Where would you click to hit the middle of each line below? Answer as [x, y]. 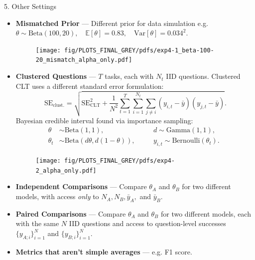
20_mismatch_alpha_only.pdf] [84, 60]
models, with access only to [57, 196]
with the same [37, 223]
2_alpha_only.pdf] [66, 170]
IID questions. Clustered [203, 76]
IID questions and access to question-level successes [147, 223]
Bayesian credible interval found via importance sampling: [104, 120]
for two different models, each [206, 213]
